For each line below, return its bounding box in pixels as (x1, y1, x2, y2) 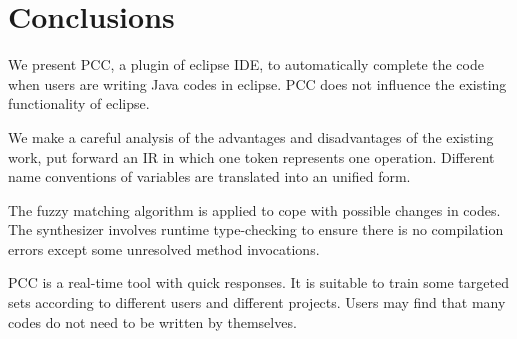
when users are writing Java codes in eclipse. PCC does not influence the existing (8, 73, 507, 94)
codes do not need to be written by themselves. (8, 311, 297, 332)
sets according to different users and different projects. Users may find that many (8, 292, 506, 313)
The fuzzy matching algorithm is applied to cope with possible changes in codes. (8, 199, 501, 220)
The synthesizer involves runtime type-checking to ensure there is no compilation (8, 219, 504, 240)
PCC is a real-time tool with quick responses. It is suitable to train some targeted (8, 272, 509, 293)
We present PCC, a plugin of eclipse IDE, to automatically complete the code (8, 54, 484, 75)
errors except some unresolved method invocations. (8, 238, 320, 259)
